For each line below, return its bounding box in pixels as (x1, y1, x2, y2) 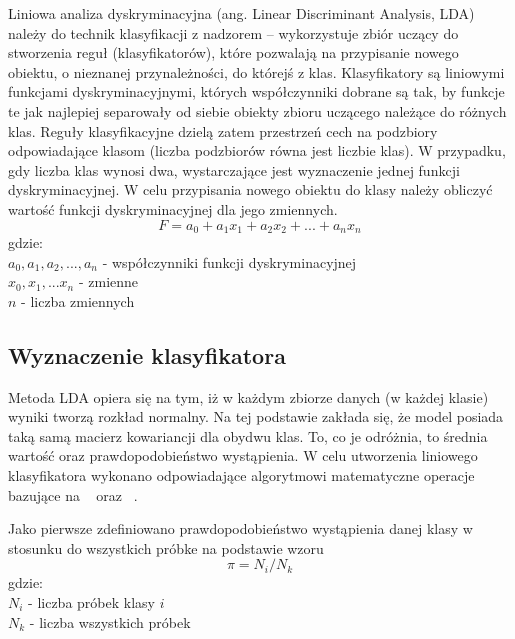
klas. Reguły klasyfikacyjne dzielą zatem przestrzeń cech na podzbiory (8, 120, 438, 141)
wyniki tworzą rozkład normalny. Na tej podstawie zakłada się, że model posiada (8, 406, 504, 427)
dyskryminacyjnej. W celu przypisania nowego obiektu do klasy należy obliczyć (8, 179, 493, 200)
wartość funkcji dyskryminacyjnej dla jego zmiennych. (8, 198, 338, 219)
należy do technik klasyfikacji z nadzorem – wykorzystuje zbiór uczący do (8, 22, 459, 43)
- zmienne (78, 271, 139, 292)
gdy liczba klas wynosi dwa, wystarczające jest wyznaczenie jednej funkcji (8, 159, 460, 180)
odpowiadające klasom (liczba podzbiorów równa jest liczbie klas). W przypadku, (8, 140, 506, 161)
